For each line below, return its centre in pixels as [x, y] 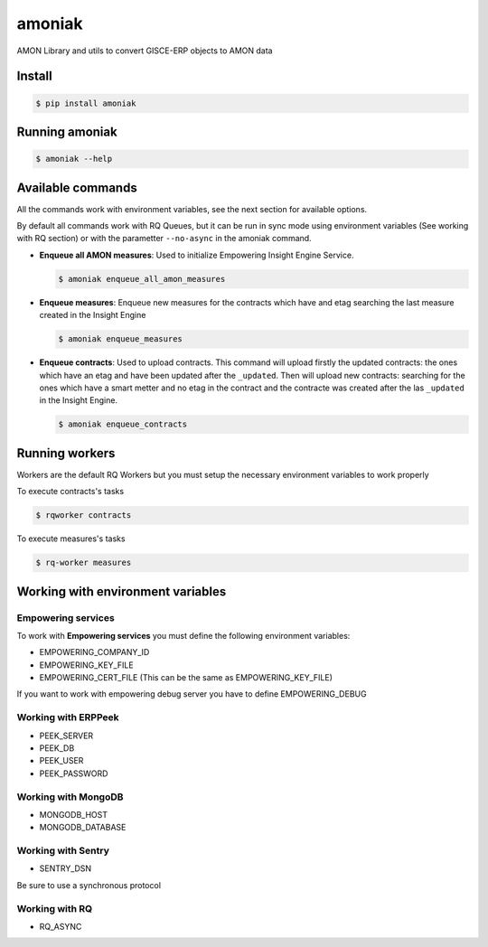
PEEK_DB [57, 748]
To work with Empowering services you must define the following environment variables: [183, 635]
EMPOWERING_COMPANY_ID [94, 652]
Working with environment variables [122, 591]
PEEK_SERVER [66, 736]
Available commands [77, 188]
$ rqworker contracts [84, 516]
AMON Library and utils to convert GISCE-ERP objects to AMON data [145, 51]
